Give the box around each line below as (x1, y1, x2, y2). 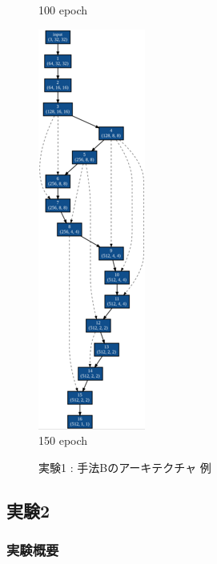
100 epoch (38, 2, 88, 18)
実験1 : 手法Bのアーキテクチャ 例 (38, 458, 211, 475)
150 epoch (38, 432, 88, 449)
